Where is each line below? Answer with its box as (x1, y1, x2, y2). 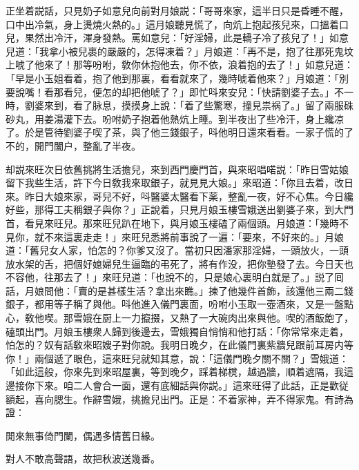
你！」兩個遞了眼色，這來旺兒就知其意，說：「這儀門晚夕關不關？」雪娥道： (6, 351, 349, 365)
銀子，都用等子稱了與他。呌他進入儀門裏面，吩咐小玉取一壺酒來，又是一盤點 (6, 297, 353, 311)
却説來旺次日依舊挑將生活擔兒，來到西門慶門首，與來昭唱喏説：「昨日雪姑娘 (6, 161, 349, 176)
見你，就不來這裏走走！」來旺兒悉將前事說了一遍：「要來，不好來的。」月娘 (6, 229, 344, 244)
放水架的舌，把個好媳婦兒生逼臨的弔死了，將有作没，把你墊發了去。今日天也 (6, 256, 353, 271)
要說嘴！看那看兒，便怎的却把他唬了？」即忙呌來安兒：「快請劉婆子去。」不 (6, 84, 344, 99)
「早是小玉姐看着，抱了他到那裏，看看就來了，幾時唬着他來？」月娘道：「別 (6, 70, 349, 85)
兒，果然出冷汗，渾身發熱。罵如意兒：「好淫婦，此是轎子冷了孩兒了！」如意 (6, 30, 349, 45)
